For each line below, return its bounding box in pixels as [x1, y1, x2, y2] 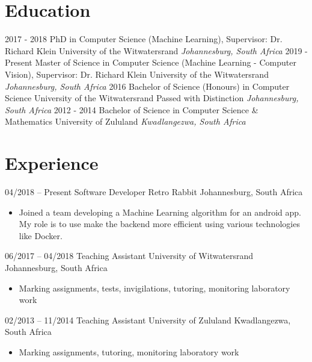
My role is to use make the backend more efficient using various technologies [19, 217, 300, 230]
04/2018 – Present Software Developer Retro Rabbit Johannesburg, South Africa [5, 186, 303, 198]
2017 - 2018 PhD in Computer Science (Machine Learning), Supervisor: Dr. [5, 33, 283, 45]
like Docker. [19, 229, 63, 242]
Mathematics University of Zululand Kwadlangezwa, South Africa [5, 115, 246, 128]
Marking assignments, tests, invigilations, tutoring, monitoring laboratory [19, 281, 290, 294]
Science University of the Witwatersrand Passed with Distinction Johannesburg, [5, 92, 299, 104]
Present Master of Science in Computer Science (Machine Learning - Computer [5, 56, 296, 69]
